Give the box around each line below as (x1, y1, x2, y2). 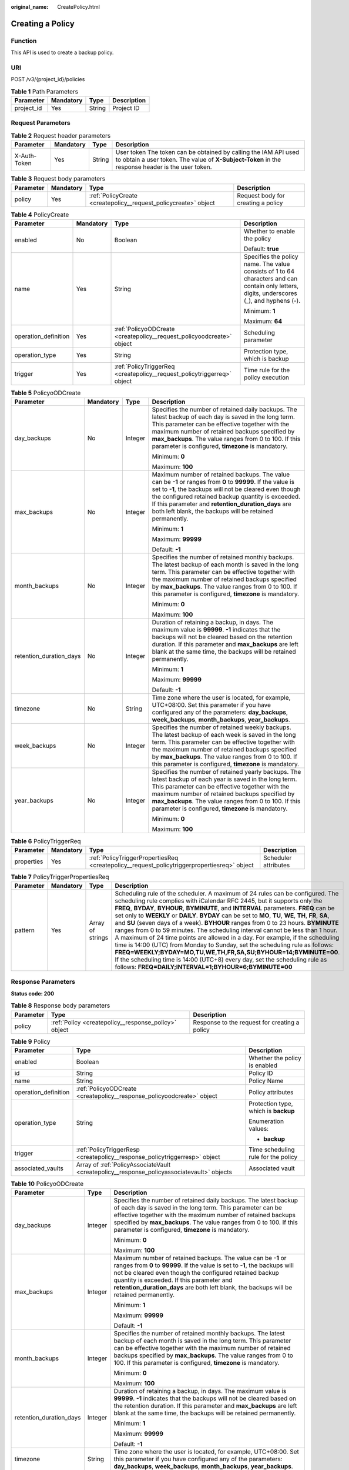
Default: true (244, 245, 279, 253)
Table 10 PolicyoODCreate (11, 1180, 84, 1188)
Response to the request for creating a (193, 1018, 300, 1026)
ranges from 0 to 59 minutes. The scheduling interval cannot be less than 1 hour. (115, 926, 338, 934)
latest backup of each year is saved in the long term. (152, 775, 297, 783)
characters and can (244, 274, 298, 282)
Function (11, 36, 37, 45)
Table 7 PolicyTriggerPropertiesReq (11, 873, 109, 881)
